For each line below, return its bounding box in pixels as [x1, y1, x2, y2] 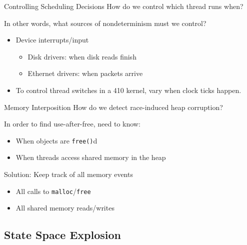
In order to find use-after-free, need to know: [4, 118, 140, 129]
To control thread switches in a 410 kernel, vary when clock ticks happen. [15, 84, 241, 95]
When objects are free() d [15, 135, 97, 145]
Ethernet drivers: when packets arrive [27, 68, 143, 78]
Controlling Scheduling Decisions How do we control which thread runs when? [4, 1, 243, 11]
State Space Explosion [4, 227, 121, 242]
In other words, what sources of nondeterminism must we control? [4, 17, 206, 28]
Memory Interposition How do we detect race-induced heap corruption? [4, 101, 223, 112]
